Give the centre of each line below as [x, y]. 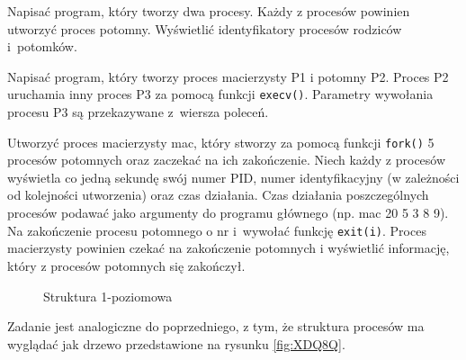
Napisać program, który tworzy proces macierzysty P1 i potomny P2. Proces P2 [228, 76]
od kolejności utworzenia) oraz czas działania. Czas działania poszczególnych [218, 195]
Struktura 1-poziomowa [108, 296]
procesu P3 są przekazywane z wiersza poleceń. [138, 112]
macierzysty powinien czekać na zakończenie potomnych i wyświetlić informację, [229, 248]
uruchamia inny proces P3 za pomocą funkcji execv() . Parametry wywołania [220, 94]
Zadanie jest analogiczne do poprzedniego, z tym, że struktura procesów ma [216, 326]
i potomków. [42, 46]
